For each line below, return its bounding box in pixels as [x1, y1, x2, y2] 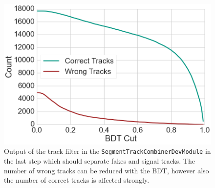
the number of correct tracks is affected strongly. [4, 175, 150, 185]
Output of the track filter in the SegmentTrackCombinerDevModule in [4, 146, 211, 156]
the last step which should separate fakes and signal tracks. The [4, 156, 195, 166]
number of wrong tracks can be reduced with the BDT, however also [4, 165, 209, 175]
